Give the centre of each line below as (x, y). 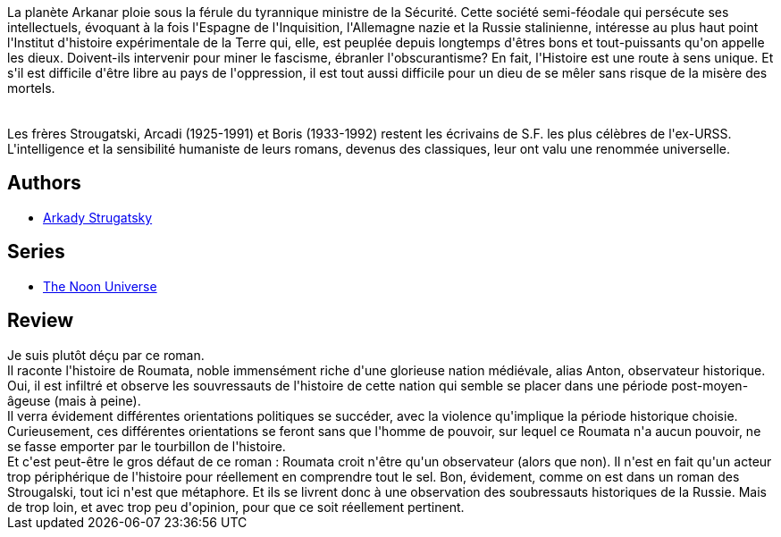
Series (36, 252)
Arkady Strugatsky (98, 217)
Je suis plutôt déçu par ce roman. (106, 355)
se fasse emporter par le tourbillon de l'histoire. (147, 446)
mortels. (31, 88)
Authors (44, 183)
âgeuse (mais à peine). (74, 400)
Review (41, 321)
